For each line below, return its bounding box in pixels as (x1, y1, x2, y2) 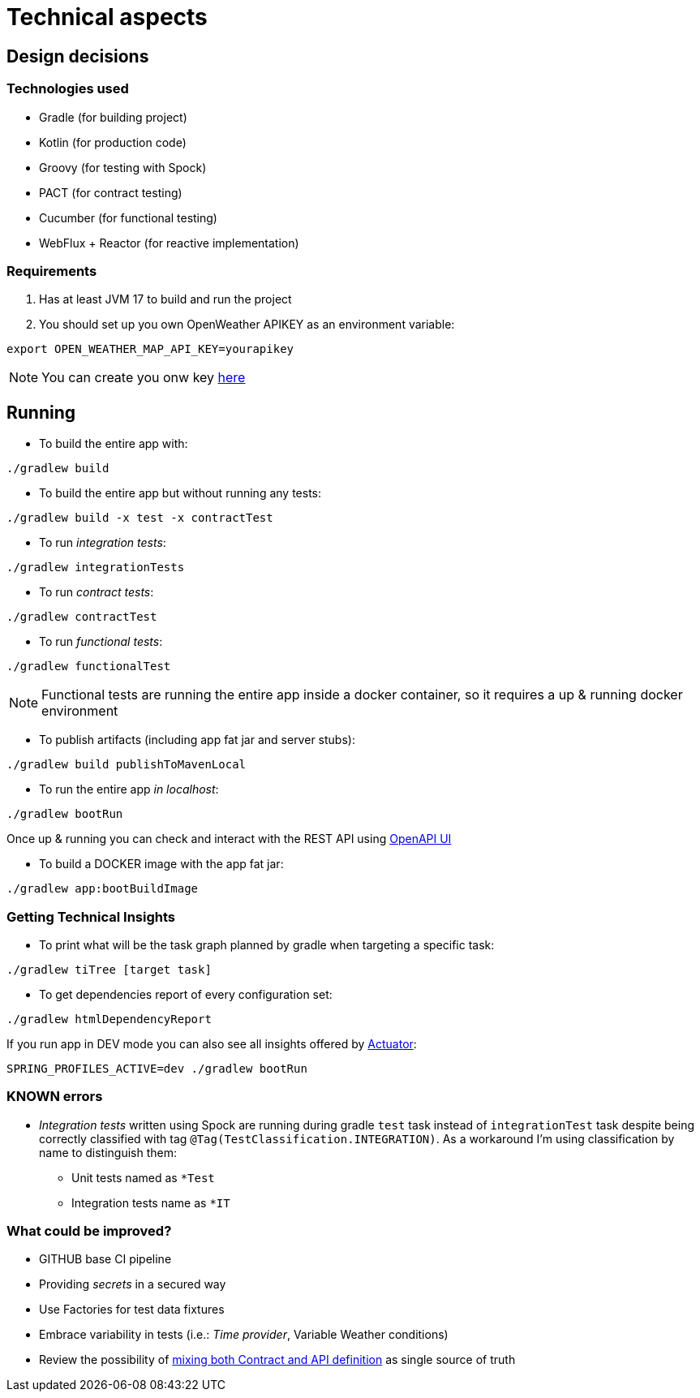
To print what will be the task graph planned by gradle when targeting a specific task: (39, 937, 495, 952)
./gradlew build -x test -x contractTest (6, 511, 273, 525)
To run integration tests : (39, 536, 166, 550)
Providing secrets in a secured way (39, 1277, 226, 1292)
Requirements (6, 262, 97, 279)
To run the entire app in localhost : (39, 782, 219, 797)
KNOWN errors (6, 1088, 103, 1105)
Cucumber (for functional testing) (39, 210, 217, 225)
